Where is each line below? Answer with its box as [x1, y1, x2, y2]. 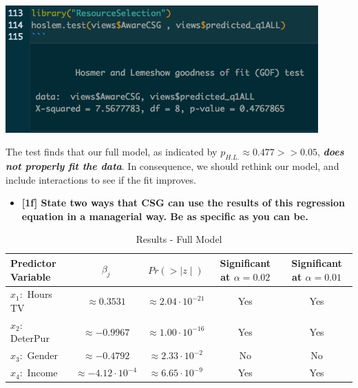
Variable [10, 269, 51, 283]
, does [317, 144, 344, 159]
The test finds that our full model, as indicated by [6, 144, 218, 159]
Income [27, 365, 58, 380]
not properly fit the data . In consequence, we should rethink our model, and [6, 159, 339, 173]
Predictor [10, 255, 56, 270]
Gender [27, 348, 59, 363]
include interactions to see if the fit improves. [6, 172, 196, 186]
